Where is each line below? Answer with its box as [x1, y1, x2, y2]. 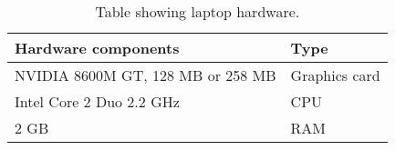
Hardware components [15, 37, 180, 58]
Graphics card [290, 65, 380, 85]
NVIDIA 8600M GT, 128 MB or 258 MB [15, 65, 276, 85]
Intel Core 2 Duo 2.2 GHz [15, 91, 180, 112]
